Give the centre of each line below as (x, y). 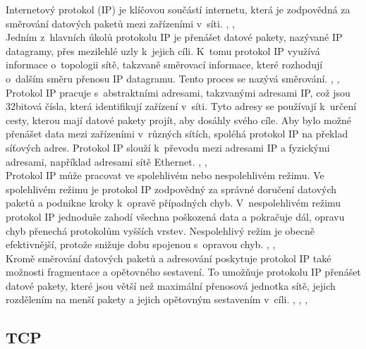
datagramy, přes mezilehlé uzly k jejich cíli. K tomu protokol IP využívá (163, 50)
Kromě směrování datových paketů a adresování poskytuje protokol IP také (169, 258)
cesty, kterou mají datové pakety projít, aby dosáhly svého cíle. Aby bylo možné (178, 120)
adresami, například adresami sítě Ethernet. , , (106, 161)
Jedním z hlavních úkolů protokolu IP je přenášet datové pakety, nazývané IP (174, 37)
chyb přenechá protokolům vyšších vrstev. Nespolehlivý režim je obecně (160, 230)
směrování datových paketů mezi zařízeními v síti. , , (120, 23)
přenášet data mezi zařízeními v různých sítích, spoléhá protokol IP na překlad (177, 134)
